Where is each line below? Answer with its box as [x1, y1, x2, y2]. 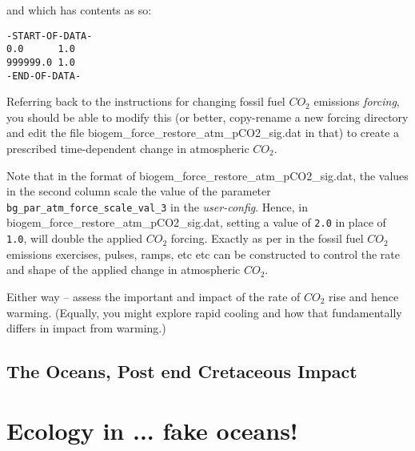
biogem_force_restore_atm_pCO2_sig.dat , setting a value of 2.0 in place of [6, 214, 386, 231]
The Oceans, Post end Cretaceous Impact [6, 359, 357, 384]
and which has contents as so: [6, 2, 152, 18]
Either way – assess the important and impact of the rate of [6, 288, 301, 304]
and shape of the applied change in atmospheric [6, 261, 241, 278]
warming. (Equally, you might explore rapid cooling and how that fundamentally [6, 304, 402, 320]
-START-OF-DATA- [6, 30, 93, 42]
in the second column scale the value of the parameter [6, 183, 271, 199]
